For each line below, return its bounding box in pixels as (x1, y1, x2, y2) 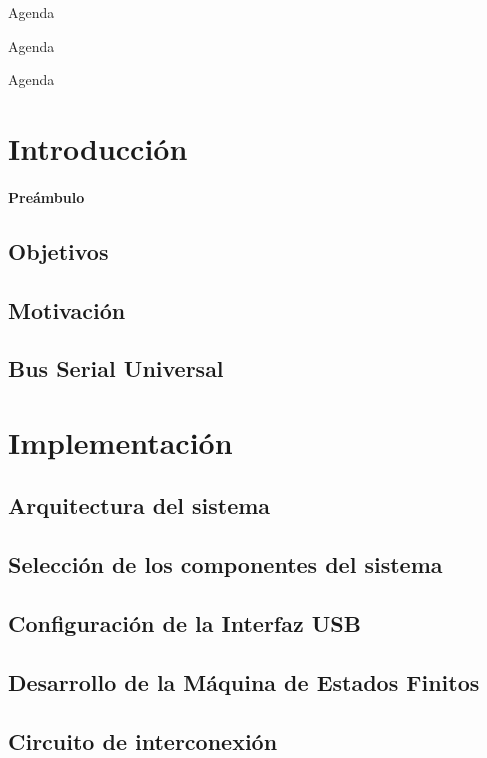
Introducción (8, 127, 188, 168)
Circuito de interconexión (8, 725, 278, 756)
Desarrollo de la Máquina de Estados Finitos (8, 666, 480, 697)
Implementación (8, 421, 233, 462)
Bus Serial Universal (8, 353, 224, 384)
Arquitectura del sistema (8, 490, 271, 521)
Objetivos (8, 235, 109, 266)
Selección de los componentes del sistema (8, 549, 443, 580)
